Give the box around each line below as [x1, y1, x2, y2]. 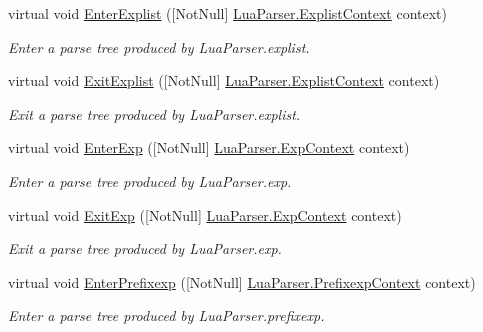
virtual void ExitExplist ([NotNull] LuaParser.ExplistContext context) [8, 70, 440, 91]
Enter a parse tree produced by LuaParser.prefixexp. [8, 305, 325, 326]
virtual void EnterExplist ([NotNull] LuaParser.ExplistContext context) [8, 3, 447, 23]
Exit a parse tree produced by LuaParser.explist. [8, 103, 301, 124]
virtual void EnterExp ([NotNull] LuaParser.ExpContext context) [8, 137, 410, 158]
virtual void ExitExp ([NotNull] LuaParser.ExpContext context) [8, 204, 402, 225]
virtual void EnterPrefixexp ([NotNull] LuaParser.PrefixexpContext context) [8, 271, 476, 292]
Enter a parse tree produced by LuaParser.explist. [8, 36, 310, 57]
